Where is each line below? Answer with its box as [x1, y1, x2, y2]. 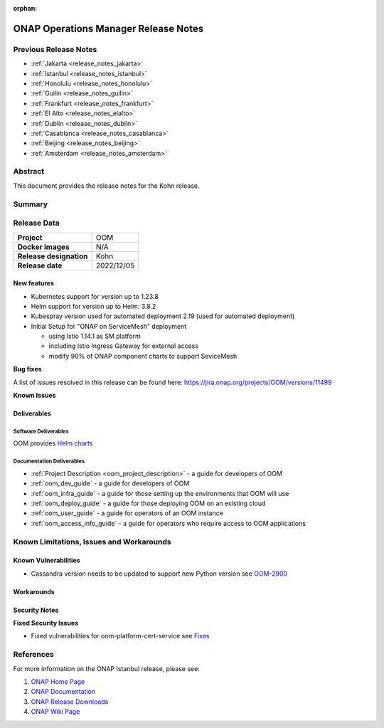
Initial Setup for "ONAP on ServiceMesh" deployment [31, 322, 187, 330]
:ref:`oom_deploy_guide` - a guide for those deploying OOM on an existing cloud [31, 499, 266, 507]
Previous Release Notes [13, 44, 97, 54]
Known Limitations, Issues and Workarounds [13, 537, 171, 547]
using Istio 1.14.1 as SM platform [48, 332, 142, 341]
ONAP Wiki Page [31, 707, 80, 716]
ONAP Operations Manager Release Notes [13, 22, 204, 35]
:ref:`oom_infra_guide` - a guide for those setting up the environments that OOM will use [31, 489, 289, 497]
